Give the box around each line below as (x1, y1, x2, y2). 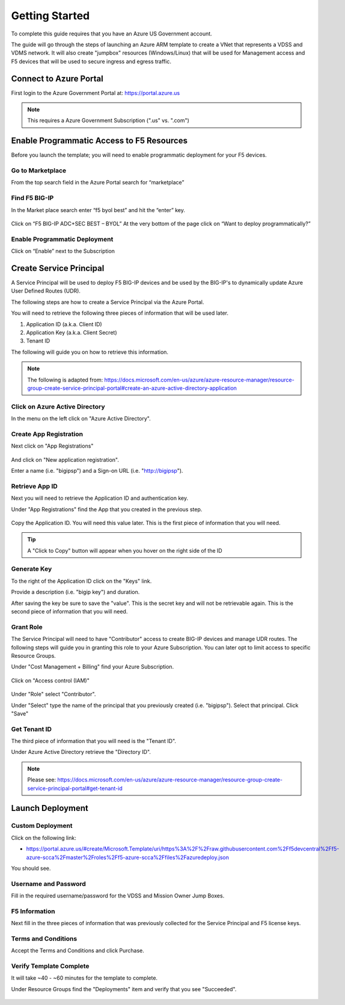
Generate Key (11, 565, 52, 573)
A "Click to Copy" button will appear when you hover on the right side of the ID (27, 547, 222, 554)
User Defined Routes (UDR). (11, 287, 81, 294)
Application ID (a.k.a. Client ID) (26, 320, 102, 327)
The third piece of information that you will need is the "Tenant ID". (11, 738, 177, 745)
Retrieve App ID (11, 482, 58, 490)
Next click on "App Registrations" (11, 442, 94, 450)
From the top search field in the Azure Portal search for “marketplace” (11, 179, 185, 186)
